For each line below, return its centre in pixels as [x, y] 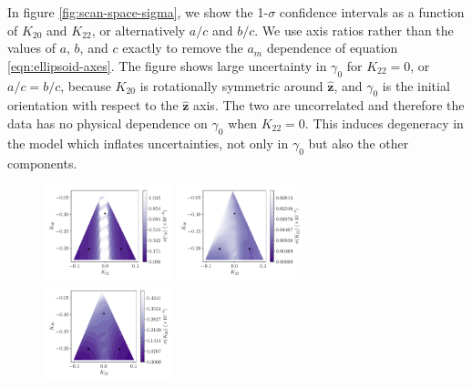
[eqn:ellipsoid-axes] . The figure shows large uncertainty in [167, 65]
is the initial [416, 85]
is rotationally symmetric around [231, 85]
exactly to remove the [183, 48]
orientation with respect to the [93, 105]
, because [86, 85]
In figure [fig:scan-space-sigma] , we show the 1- [138, 12]
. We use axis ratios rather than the [354, 30]
